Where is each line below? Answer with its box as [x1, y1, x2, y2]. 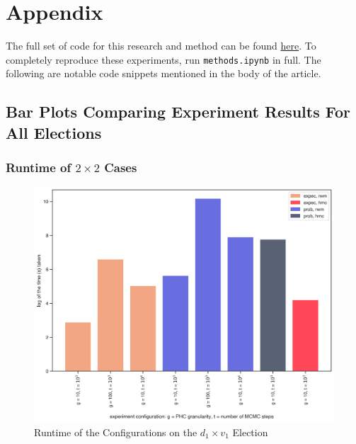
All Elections [6, 121, 102, 143]
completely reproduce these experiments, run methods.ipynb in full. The [6, 52, 321, 67]
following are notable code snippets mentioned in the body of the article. [6, 66, 321, 81]
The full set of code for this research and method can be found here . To [6, 38, 316, 53]
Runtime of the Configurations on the [34, 424, 197, 439]
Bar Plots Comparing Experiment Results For [6, 101, 350, 123]
